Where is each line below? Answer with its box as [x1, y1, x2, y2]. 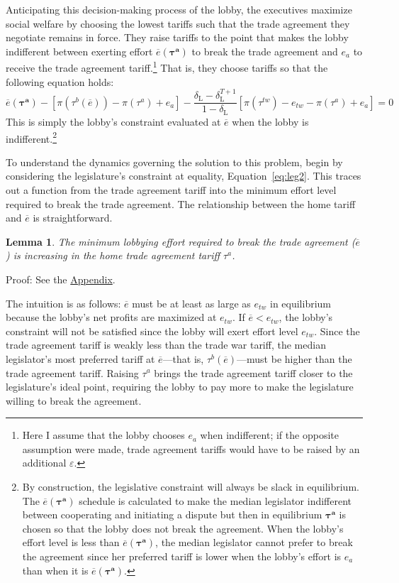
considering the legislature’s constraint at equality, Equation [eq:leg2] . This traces [6, 168, 361, 183]
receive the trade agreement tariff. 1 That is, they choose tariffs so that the [6, 58, 328, 75]
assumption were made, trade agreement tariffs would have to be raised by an [22, 441, 360, 456]
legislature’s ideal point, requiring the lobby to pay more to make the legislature [6, 379, 354, 394]
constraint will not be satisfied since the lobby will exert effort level [6, 323, 298, 338]
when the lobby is [232, 114, 309, 129]
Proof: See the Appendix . [6, 271, 116, 286]
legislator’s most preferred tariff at [6, 351, 155, 366]
